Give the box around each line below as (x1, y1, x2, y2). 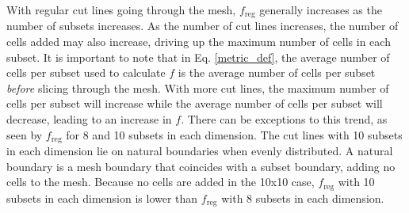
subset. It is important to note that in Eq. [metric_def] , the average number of (6, 48, 390, 65)
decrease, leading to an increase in (6, 111, 172, 127)
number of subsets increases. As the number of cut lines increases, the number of (6, 17, 399, 34)
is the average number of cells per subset (178, 64, 376, 81)
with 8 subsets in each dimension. (221, 189, 384, 206)
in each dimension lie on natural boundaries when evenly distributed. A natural (6, 143, 393, 159)
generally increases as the (259, 2, 382, 17)
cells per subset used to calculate (6, 64, 166, 81)
